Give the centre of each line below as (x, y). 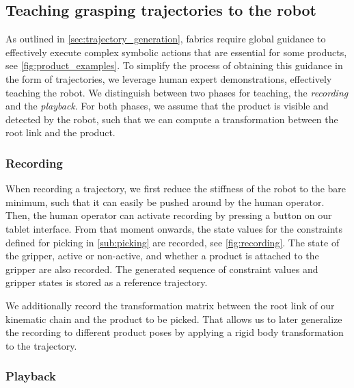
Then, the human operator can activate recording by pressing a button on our (169, 215)
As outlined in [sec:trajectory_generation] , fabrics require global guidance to (166, 39)
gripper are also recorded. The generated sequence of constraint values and (162, 269)
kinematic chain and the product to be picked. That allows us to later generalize (174, 319)
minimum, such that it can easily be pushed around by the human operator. (165, 202)
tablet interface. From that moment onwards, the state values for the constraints (174, 228)
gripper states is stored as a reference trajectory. (107, 282)
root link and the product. (60, 132)
